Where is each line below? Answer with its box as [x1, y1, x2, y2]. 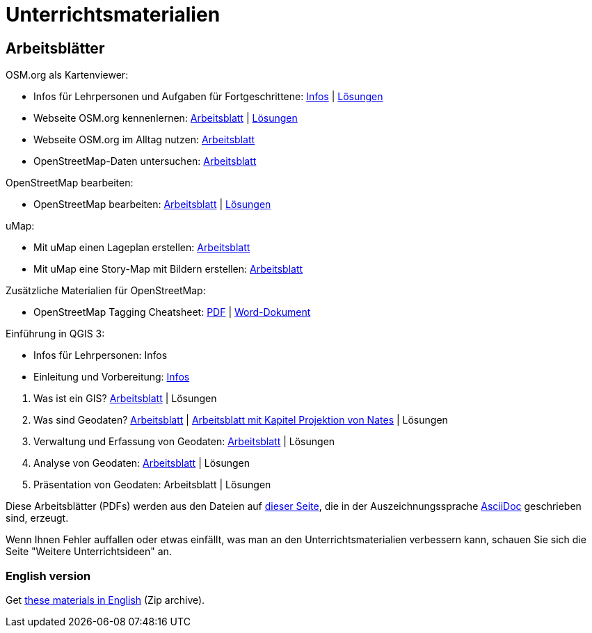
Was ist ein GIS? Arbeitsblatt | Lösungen [33, 392, 217, 405]
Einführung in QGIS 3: [6, 328, 105, 340]
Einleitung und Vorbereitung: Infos [33, 371, 190, 383]
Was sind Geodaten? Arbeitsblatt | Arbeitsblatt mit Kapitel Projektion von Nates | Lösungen [33, 414, 448, 426]
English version [6, 568, 91, 583]
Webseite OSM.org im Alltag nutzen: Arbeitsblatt [33, 134, 255, 146]
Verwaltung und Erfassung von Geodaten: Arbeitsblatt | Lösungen [33, 435, 335, 448]
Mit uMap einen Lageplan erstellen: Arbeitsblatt [33, 241, 250, 254]
